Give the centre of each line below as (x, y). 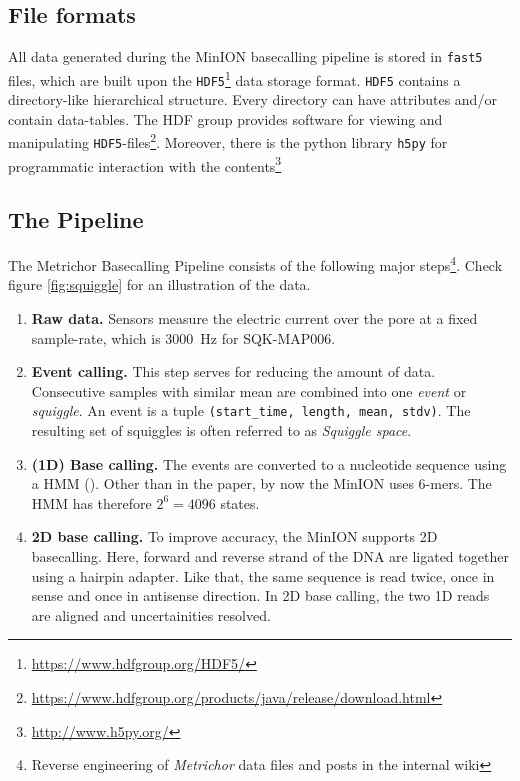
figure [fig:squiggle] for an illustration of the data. (159, 284)
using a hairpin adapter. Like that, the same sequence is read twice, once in (263, 575)
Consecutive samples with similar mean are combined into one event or (249, 390)
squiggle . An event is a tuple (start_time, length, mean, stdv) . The (251, 410)
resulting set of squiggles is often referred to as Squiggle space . (221, 430)
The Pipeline (76, 219)
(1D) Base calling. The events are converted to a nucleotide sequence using (269, 463)
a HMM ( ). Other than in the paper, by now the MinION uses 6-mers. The (261, 483)
